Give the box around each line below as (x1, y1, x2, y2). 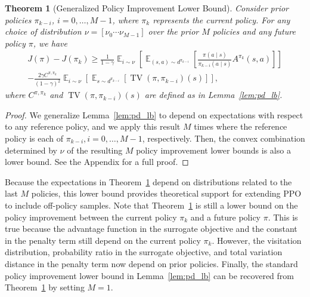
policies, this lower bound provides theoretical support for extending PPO (31, 187, 302, 200)
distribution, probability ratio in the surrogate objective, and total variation (5, 246, 283, 258)
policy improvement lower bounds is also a (136, 143, 291, 156)
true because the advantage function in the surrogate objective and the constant (5, 222, 297, 235)
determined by (5, 143, 57, 156)
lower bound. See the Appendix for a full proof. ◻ (5, 155, 189, 168)
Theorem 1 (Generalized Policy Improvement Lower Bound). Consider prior (5, 2, 289, 14)
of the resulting (67, 143, 123, 156)
